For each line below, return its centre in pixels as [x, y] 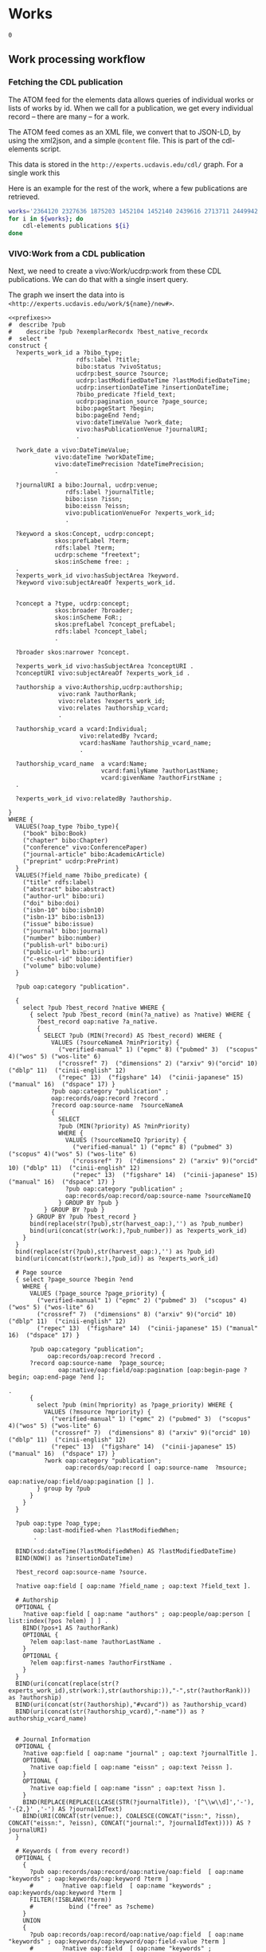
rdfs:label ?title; [108, 360]
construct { [28, 346]
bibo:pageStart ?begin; [115, 409]
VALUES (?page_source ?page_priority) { [97, 1294]
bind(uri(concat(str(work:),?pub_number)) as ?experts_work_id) [138, 1231]
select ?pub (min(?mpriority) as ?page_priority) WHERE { [135, 1405]
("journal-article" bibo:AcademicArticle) [94, 855]
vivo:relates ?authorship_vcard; [114, 708]
